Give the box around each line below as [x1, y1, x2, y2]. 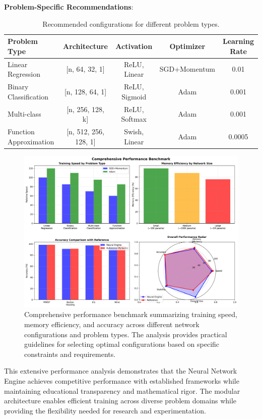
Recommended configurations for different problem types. [42, 18, 220, 29]
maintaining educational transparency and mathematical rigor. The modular [4, 385, 240, 396]
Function [8, 126, 35, 136]
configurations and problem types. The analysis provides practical [24, 329, 227, 339]
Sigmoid [121, 91, 147, 101]
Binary [8, 81, 29, 92]
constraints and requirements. [24, 348, 116, 359]
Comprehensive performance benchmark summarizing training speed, [24, 309, 237, 320]
